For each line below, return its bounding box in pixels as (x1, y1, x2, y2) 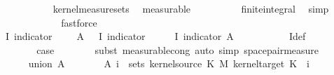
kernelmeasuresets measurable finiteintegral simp (53, 1, 329, 15)
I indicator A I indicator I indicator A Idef (5, 29, 306, 43)
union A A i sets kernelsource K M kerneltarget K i (28, 56, 309, 71)
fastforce (61, 15, 97, 29)
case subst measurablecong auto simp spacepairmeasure (36, 42, 319, 57)
